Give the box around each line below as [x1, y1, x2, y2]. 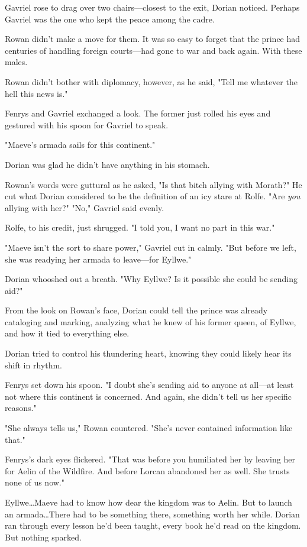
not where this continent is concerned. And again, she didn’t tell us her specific [5, 390, 292, 402]
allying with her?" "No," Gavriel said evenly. [5, 201, 164, 213]
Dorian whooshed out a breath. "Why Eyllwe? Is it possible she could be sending [5, 273, 298, 285]
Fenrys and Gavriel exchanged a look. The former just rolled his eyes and [5, 107, 271, 119]
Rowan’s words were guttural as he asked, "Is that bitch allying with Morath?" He [5, 178, 302, 190]
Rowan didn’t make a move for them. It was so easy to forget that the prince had [5, 33, 300, 45]
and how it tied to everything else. [5, 327, 130, 339]
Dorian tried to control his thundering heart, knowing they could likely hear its [5, 347, 292, 360]
